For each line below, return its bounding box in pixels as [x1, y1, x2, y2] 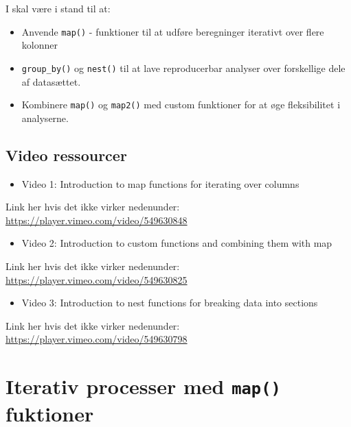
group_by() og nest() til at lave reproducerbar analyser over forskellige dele [21, 60, 346, 75]
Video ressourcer [5, 144, 127, 165]
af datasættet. [21, 74, 81, 88]
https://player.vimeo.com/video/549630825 [5, 272, 188, 286]
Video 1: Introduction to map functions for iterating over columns [21, 176, 299, 191]
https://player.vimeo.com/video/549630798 [5, 332, 188, 346]
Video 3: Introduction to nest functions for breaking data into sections [21, 295, 318, 310]
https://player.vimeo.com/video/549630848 [5, 212, 188, 227]
